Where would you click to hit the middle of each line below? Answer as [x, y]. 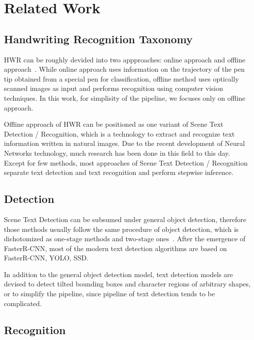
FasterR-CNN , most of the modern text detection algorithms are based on [115, 248]
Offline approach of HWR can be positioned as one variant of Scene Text [114, 124]
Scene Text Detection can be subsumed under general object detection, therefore [125, 219]
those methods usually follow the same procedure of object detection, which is [121, 229]
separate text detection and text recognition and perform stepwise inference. [119, 172]
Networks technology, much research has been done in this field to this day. [117, 153]
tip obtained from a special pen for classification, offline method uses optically [122, 78]
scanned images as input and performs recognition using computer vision [113, 88]
